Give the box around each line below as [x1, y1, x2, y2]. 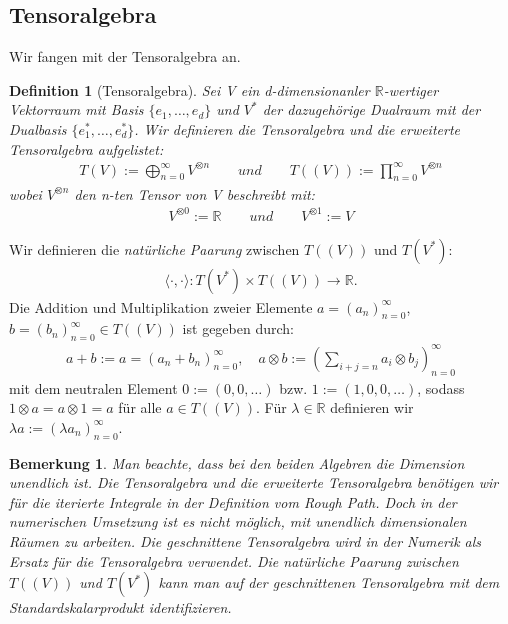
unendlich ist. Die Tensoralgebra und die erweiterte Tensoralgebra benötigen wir [9, 472, 499, 493]
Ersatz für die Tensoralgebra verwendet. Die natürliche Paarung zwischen [9, 550, 459, 571]
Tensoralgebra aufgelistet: [9, 138, 164, 159]
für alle [118, 397, 162, 418]
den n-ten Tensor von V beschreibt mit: [74, 183, 315, 204]
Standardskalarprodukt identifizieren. [9, 597, 232, 618]
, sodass [417, 377, 465, 398]
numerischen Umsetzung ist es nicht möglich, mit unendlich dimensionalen [9, 511, 467, 532]
